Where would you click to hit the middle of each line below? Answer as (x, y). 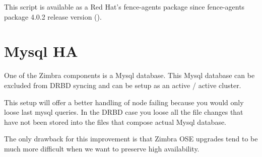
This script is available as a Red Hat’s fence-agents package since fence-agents (124, 7)
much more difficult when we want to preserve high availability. (102, 148)
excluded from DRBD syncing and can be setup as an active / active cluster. (123, 85)
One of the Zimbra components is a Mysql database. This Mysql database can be (129, 75)
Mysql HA (41, 51)
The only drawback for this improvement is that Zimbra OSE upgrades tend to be (131, 139)
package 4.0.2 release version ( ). (53, 16)
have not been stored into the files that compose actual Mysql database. (115, 122)
